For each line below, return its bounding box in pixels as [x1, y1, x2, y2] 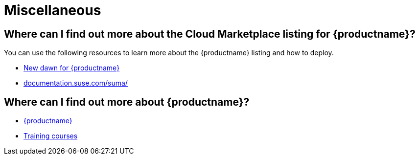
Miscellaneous [4, 2, 101, 19]
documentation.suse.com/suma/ [23, 79, 128, 88]
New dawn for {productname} [23, 64, 120, 72]
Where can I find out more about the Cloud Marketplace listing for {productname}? [4, 27, 416, 40]
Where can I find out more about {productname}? [4, 95, 250, 108]
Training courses [23, 132, 78, 140]
